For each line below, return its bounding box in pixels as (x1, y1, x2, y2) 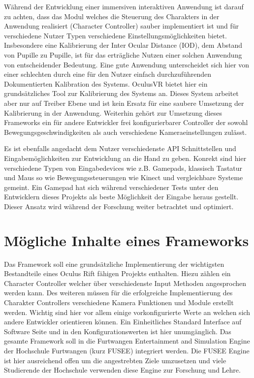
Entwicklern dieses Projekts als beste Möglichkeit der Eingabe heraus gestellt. (4, 191, 239, 202)
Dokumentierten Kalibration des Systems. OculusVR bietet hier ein (4, 78, 208, 89)
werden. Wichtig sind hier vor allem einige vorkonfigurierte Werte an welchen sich (4, 307, 251, 317)
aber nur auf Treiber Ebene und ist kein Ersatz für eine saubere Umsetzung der (4, 97, 244, 108)
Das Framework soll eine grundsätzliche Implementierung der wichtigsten (4, 258, 224, 269)
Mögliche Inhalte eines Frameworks (4, 230, 249, 250)
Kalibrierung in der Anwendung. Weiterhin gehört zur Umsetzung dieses (4, 107, 222, 118)
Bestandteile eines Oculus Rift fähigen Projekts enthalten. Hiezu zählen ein (4, 268, 231, 279)
